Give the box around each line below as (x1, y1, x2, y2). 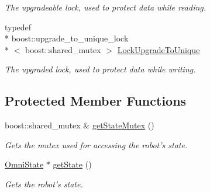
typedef (5, 20, 32, 33)
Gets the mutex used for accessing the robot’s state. (5, 138, 188, 151)
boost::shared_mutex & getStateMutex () (5, 119, 154, 131)
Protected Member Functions (5, 92, 187, 110)
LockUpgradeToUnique (117, 43, 200, 55)
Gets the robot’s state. (5, 177, 83, 190)
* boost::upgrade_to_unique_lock (5, 32, 129, 44)
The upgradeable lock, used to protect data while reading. (5, 1, 206, 13)
